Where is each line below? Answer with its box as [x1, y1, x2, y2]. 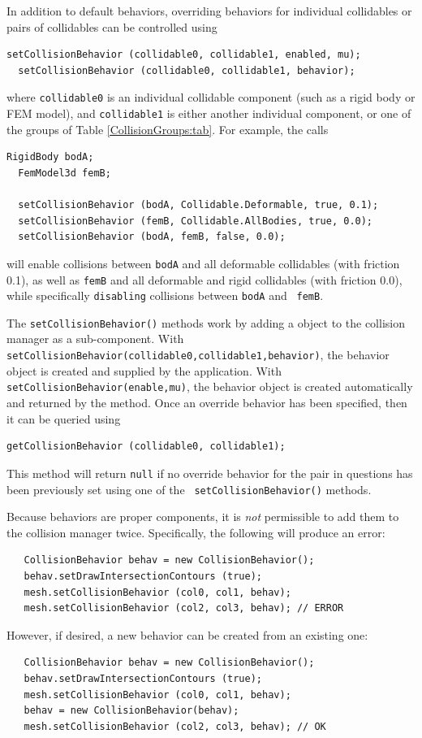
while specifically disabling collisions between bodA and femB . [6, 287, 324, 304]
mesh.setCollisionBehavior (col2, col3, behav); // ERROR [24, 602, 344, 614]
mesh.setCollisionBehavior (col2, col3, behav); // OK [24, 720, 326, 732]
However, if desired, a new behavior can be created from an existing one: [6, 626, 368, 643]
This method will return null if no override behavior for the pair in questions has [6, 464, 413, 481]
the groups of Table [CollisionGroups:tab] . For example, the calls [6, 120, 329, 137]
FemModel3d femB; [18, 167, 111, 179]
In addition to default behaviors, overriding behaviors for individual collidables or [6, 2, 412, 19]
